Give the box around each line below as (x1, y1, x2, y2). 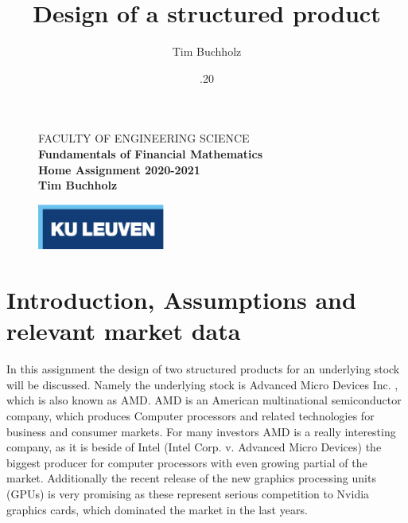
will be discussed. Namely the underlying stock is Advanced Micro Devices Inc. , (6, 376, 398, 392)
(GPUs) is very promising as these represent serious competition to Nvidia (6, 486, 370, 502)
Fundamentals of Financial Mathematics (38, 145, 263, 162)
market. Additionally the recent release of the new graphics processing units (6, 470, 376, 486)
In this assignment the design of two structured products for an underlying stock (6, 361, 400, 377)
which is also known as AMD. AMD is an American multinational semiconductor (6, 392, 402, 408)
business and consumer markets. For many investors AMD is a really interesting (6, 423, 396, 439)
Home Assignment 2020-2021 (38, 161, 200, 178)
